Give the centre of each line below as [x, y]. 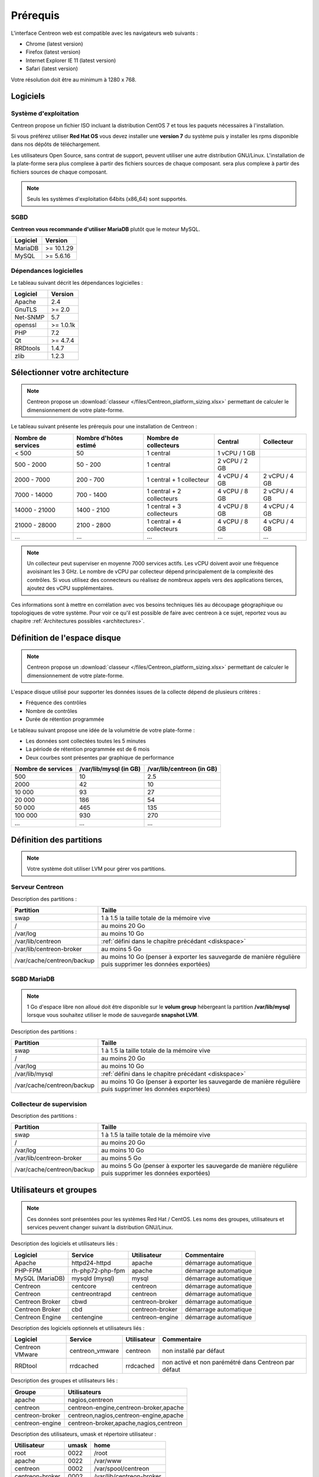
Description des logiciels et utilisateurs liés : [64, 1244]
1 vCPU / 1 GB [237, 453]
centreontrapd [91, 1294]
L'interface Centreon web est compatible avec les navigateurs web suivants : [104, 33]
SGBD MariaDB [33, 979]
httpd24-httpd [91, 1263]
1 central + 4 [164, 521]
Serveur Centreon [37, 887]
